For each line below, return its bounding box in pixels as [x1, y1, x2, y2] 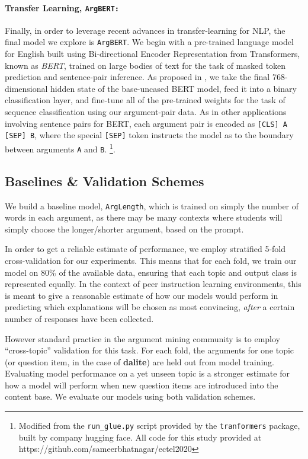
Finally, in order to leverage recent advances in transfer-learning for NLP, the [5, 24, 285, 36]
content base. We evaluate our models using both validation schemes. [5, 390, 256, 403]
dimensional [5, 82, 48, 94]
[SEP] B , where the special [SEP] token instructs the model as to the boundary [5, 129, 294, 141]
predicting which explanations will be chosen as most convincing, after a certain [5, 301, 295, 313]
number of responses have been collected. [5, 312, 154, 324]
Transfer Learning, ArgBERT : [5, 1, 119, 14]
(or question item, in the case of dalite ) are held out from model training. [5, 355, 274, 368]
